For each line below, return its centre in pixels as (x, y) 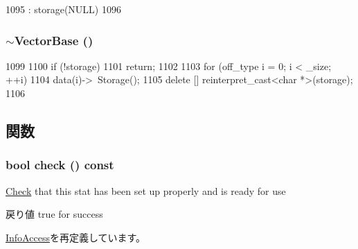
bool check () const (60, 165)
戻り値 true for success (54, 214)
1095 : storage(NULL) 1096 (63, 9)
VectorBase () (54, 40)
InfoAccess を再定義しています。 (76, 237)
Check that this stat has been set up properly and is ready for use (146, 190)
